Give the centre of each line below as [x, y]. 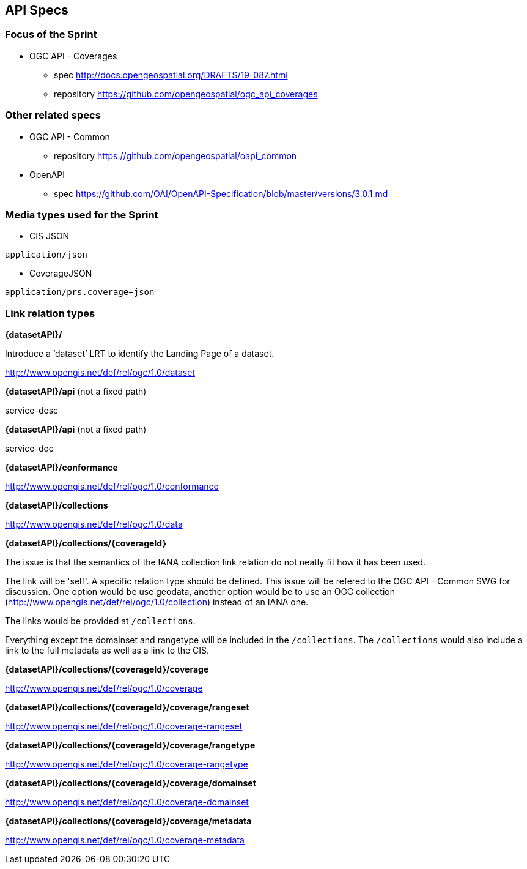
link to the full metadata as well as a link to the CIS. [107, 651]
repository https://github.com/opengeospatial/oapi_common [175, 155]
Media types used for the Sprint [82, 214]
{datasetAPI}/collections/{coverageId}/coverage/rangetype [130, 745]
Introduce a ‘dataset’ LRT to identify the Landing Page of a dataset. [140, 354]
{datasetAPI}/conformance [61, 468]
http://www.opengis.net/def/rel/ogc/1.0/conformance [112, 487]
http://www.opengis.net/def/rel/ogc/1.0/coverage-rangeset [124, 726]
